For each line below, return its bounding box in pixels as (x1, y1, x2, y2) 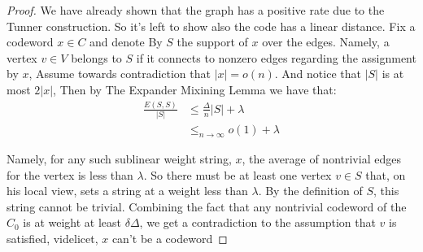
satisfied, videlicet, (7, 230, 98, 247)
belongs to (71, 49, 122, 66)
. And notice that (274, 65, 361, 82)
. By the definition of (258, 182, 363, 199)
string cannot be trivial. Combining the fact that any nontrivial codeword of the (7, 198, 407, 215)
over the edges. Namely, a (262, 33, 390, 50)
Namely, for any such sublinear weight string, (7, 150, 232, 167)
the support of (177, 33, 248, 50)
